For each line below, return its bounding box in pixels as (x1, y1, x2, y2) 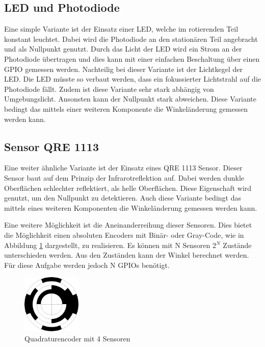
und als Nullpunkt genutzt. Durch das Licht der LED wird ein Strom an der (4, 43, 242, 54)
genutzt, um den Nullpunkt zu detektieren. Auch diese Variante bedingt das (4, 192, 241, 203)
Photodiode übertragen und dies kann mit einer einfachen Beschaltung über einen (4, 53, 260, 64)
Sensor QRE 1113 (4, 138, 99, 154)
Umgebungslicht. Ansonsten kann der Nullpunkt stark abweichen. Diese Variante (4, 93, 256, 104)
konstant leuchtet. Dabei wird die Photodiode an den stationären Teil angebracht (4, 33, 258, 44)
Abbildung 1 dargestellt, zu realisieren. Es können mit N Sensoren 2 (4, 239, 217, 250)
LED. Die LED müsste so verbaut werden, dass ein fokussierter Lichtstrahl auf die (4, 73, 261, 84)
